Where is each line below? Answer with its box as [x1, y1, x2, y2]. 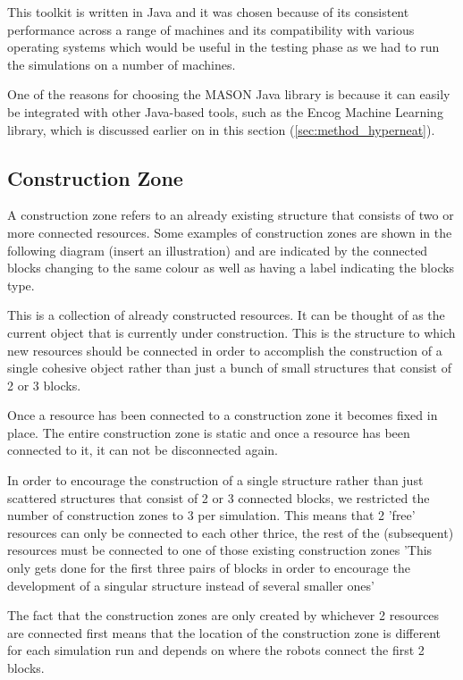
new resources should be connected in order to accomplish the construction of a [7, 340, 442, 359]
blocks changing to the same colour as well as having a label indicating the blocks [7, 258, 455, 277]
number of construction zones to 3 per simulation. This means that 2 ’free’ [7, 506, 416, 525]
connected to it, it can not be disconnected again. [7, 441, 279, 459]
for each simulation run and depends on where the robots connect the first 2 [7, 641, 425, 659]
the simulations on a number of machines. [7, 55, 236, 73]
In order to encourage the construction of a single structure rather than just [7, 471, 424, 490]
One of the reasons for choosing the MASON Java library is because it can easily [7, 85, 450, 104]
